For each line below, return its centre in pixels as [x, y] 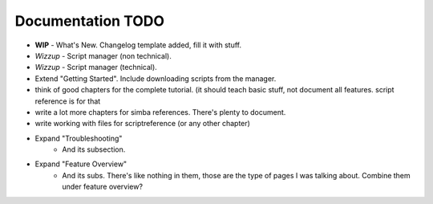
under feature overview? [103, 187]
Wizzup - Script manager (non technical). [103, 55]
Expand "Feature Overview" [81, 164]
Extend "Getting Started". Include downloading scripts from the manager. [156, 78]
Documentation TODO [89, 21]
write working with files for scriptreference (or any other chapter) [142, 124]
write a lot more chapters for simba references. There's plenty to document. [160, 112]
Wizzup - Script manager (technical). [96, 67]
